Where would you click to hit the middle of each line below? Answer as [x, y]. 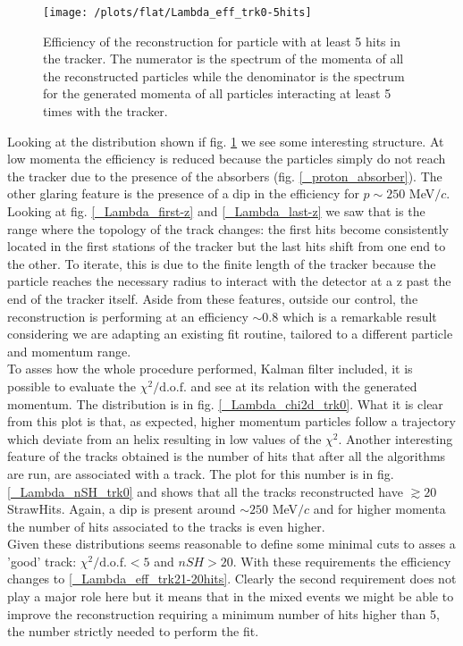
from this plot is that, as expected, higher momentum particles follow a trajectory [231, 421]
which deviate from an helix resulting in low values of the [164, 438]
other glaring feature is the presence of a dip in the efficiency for [183, 193]
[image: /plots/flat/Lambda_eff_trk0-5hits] [177, 13]
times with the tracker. [105, 111]
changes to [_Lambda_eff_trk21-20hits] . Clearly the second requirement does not [232, 579]
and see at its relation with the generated [304, 386]
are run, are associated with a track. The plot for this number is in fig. [201, 473]
